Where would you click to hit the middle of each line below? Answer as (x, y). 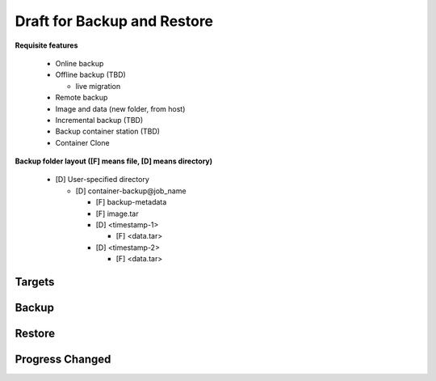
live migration (98, 86)
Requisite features (46, 45)
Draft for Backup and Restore (114, 21)
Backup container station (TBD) (108, 131)
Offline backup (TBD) (91, 75)
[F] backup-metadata (131, 202)
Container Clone (82, 142)
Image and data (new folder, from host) (120, 108)
